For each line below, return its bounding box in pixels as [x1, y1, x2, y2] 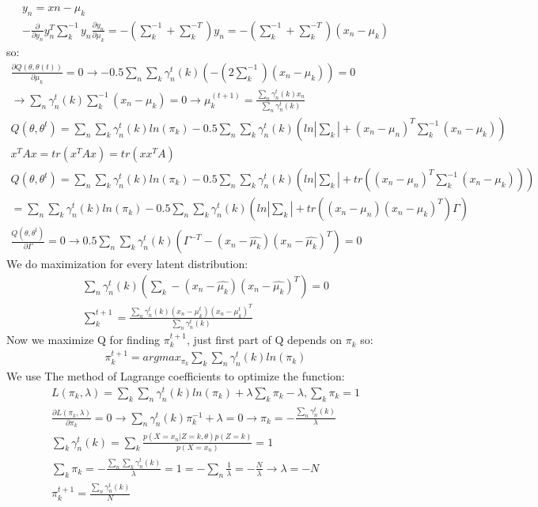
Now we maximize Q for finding [6, 331, 161, 348]
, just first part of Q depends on [187, 331, 342, 348]
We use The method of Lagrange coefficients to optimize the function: [6, 368, 345, 384]
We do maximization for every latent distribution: [6, 255, 248, 272]
